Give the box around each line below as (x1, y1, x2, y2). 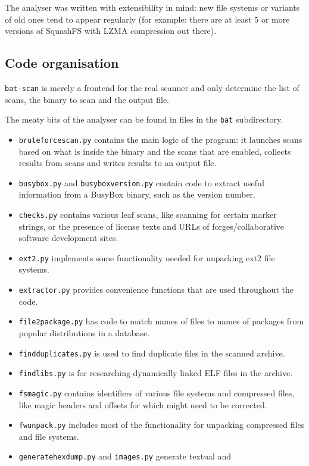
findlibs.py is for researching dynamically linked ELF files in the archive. (18, 367, 293, 379)
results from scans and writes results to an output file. (18, 157, 217, 169)
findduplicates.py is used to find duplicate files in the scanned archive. (18, 346, 285, 359)
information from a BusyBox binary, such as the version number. (18, 188, 255, 201)
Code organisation (5, 54, 119, 72)
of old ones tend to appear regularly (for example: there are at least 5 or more (5, 12, 290, 25)
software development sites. (18, 232, 118, 244)
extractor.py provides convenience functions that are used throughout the (18, 283, 294, 296)
